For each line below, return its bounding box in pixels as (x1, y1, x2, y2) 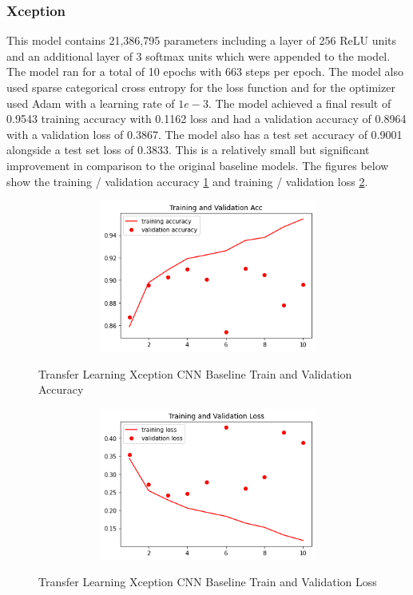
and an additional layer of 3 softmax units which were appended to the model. (6, 47, 391, 64)
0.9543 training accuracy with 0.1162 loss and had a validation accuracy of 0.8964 (6, 110, 407, 127)
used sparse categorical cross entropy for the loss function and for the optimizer (6, 79, 395, 95)
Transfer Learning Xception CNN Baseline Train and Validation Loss (38, 573, 377, 590)
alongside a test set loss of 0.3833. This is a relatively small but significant (6, 141, 370, 158)
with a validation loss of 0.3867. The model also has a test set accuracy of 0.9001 (6, 125, 403, 142)
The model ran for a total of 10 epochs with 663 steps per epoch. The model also (6, 63, 403, 80)
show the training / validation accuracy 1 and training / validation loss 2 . (6, 173, 368, 189)
